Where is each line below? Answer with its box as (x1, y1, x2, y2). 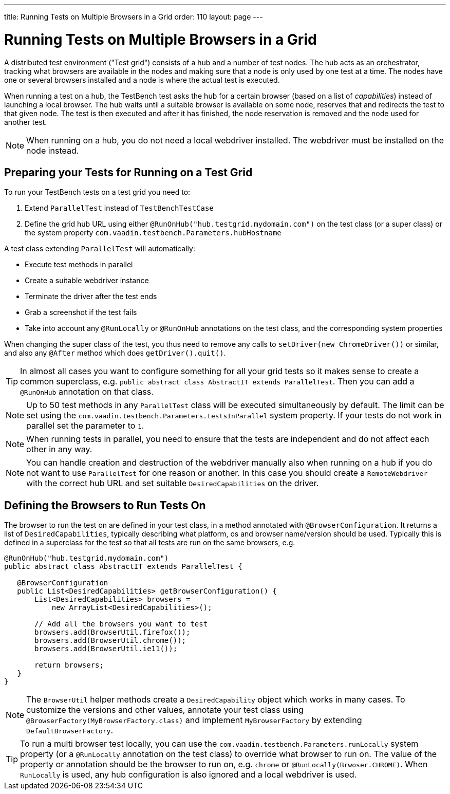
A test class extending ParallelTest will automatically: (4, 244, 195, 253)
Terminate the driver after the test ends (25, 292, 157, 301)
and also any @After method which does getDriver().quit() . (4, 348, 226, 358)
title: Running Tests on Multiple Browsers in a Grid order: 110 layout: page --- (4, 12, 263, 21)
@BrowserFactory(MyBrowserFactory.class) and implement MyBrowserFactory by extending (26, 715, 362, 726)
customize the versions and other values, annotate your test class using (26, 705, 304, 715)
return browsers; (34, 661, 104, 670)
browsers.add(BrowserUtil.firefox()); (34, 628, 191, 637)
